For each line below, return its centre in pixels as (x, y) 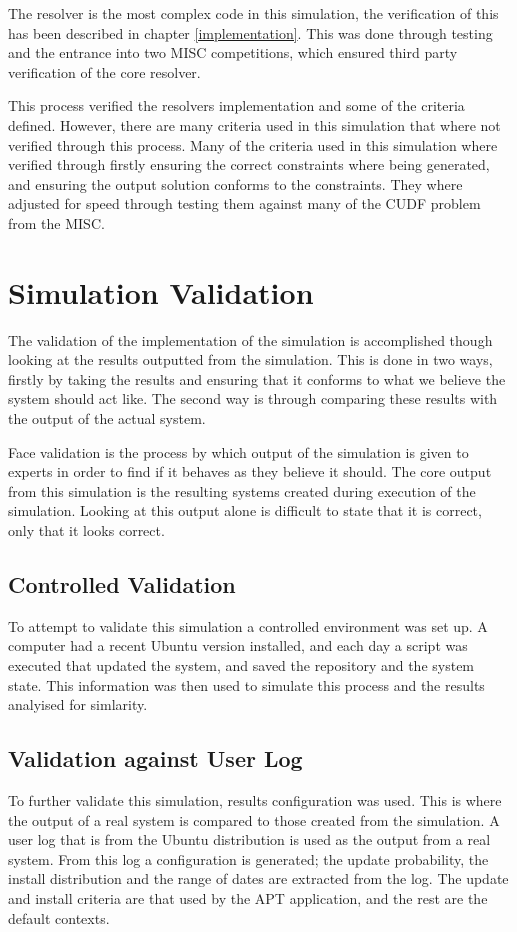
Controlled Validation (122, 583)
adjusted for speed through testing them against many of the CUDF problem (244, 203)
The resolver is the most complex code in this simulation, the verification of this (253, 13)
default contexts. (59, 917)
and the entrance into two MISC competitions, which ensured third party (233, 52)
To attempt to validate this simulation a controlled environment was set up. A (248, 625)
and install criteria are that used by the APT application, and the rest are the (248, 897)
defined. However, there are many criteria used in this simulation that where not (254, 124)
